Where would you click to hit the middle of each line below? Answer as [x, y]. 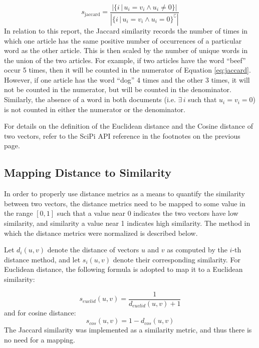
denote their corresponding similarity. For [177, 259]
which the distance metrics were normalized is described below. [101, 233]
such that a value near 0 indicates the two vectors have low [148, 213]
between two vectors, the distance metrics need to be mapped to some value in [125, 203]
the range [19, 213]
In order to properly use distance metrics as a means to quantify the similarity [124, 194]
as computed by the [197, 250]
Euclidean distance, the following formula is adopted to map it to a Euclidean [123, 269]
